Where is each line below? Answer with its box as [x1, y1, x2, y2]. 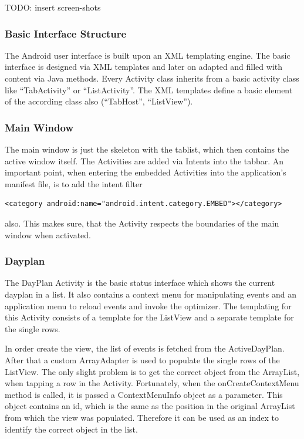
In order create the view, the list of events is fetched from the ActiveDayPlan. [5, 342, 285, 354]
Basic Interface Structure [5, 26, 127, 40]
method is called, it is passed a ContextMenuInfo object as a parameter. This [5, 388, 283, 400]
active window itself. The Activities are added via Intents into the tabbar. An [5, 154, 284, 167]
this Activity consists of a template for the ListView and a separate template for [5, 311, 294, 323]
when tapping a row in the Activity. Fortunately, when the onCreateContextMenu [5, 377, 299, 389]
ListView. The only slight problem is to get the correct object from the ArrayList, [5, 365, 300, 377]
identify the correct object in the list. [5, 423, 138, 435]
